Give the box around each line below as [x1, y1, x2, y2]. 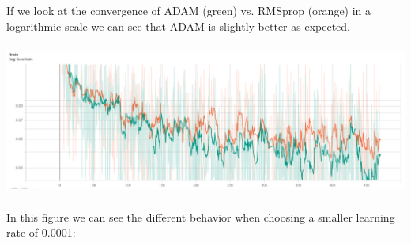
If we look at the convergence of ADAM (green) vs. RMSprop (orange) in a [6, 2, 371, 18]
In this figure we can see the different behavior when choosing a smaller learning [6, 208, 395, 225]
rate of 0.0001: [6, 224, 76, 241]
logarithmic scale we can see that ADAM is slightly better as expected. [6, 17, 350, 34]
